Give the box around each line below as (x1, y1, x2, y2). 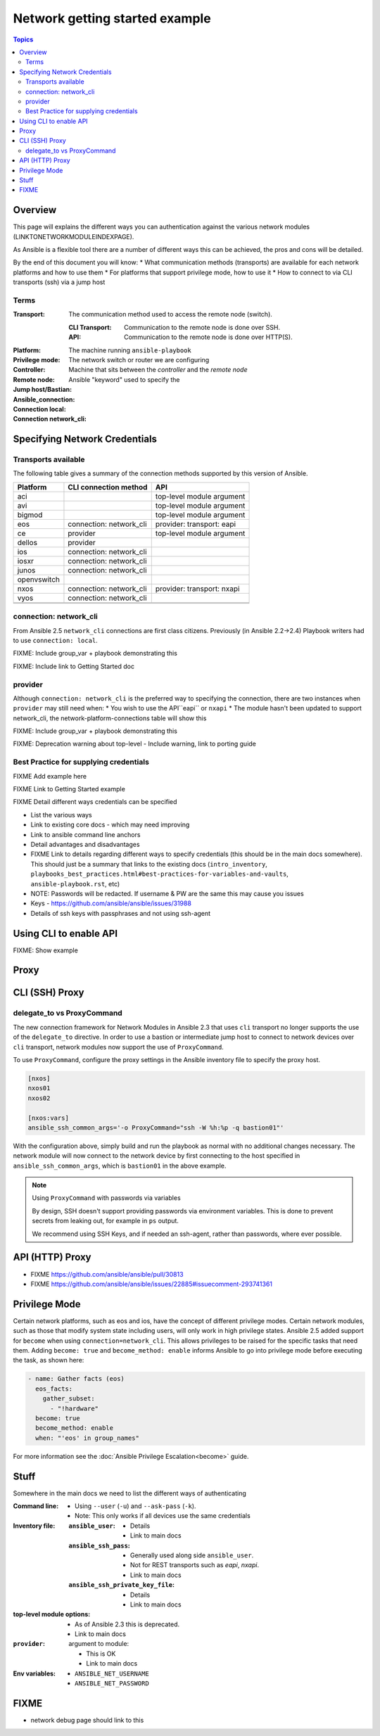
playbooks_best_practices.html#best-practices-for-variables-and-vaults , (30, 869, 289, 879)
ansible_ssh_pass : (68, 1541, 130, 1550)
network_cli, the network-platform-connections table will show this (13, 714, 207, 722)
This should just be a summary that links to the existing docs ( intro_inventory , (30, 860, 267, 868)
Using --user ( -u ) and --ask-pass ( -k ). (75, 1502, 196, 1510)
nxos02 (27, 1094, 51, 1102)
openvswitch (17, 574, 60, 584)
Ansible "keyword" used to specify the (68, 375, 180, 383)
